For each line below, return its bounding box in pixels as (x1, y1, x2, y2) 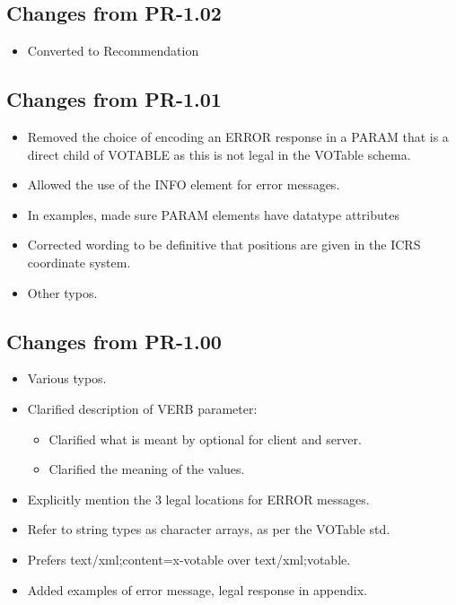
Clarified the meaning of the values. (48, 460, 245, 478)
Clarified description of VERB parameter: (27, 399, 258, 417)
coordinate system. (27, 252, 131, 271)
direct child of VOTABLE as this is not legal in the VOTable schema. (27, 145, 411, 163)
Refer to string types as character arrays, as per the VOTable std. (27, 520, 390, 539)
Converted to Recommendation (27, 41, 199, 60)
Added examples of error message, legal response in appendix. (27, 580, 367, 599)
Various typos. (27, 369, 107, 388)
